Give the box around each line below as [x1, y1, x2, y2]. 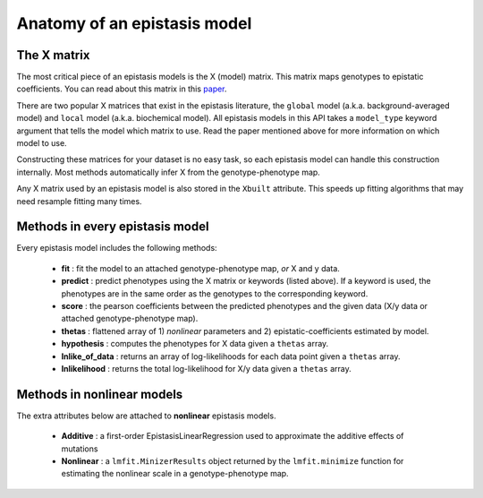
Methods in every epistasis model [16, 219, 209, 235]
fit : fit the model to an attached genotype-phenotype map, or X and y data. [61, 262, 340, 273]
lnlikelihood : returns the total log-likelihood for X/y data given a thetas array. [61, 364, 352, 373]
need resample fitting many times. [16, 195, 142, 206]
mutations [61, 443, 98, 454]
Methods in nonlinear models [16, 386, 183, 402]
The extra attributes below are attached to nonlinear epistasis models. [16, 410, 276, 421]
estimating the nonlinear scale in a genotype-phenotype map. [61, 468, 290, 479]
